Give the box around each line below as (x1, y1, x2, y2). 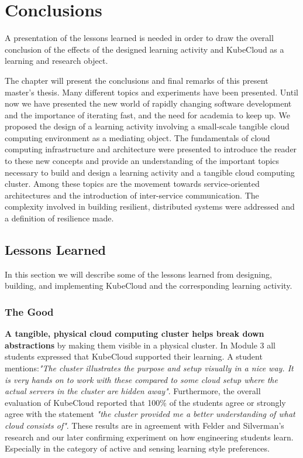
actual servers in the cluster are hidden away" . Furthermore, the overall (5, 385, 261, 397)
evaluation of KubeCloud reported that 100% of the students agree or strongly (5, 396, 286, 408)
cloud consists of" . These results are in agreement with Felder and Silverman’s (5, 419, 284, 431)
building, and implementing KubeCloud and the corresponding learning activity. (5, 279, 292, 292)
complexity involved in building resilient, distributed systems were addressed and (5, 200, 295, 213)
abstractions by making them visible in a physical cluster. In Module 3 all (5, 339, 276, 351)
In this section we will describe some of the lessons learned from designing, (5, 268, 272, 280)
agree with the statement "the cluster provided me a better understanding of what (5, 408, 295, 420)
